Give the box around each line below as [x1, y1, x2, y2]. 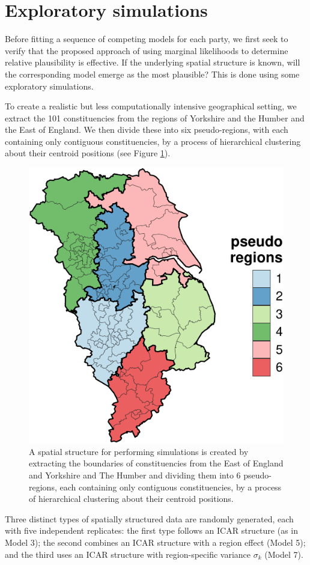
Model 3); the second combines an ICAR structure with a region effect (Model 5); [5, 536, 306, 548]
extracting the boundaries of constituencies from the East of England [29, 457, 284, 469]
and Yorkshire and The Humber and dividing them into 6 [29, 468, 241, 481]
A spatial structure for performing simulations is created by [29, 445, 249, 457]
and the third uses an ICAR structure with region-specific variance [5, 548, 251, 560]
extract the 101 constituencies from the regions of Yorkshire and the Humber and [5, 111, 305, 124]
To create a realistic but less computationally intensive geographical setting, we [5, 100, 297, 112]
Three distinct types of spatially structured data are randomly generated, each [5, 512, 294, 525]
